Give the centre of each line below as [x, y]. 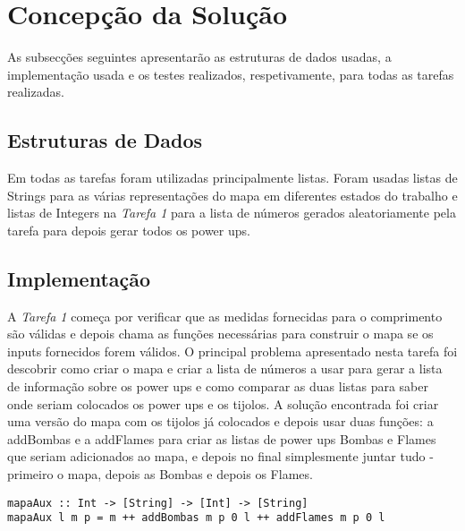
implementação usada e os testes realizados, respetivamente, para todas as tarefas [231, 74]
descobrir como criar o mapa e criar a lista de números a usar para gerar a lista [225, 368]
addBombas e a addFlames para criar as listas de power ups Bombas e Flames [222, 438]
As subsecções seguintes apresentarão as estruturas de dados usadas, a [199, 57]
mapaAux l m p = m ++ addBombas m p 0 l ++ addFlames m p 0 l [196, 518]
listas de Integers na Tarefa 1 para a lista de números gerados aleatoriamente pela [232, 213]
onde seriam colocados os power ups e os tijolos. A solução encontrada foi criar [223, 403]
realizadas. [36, 92]
